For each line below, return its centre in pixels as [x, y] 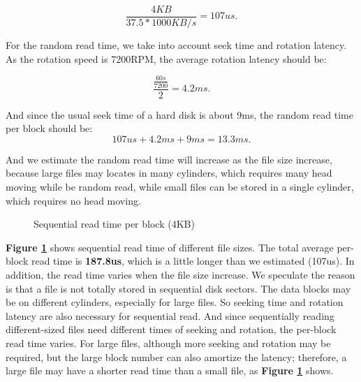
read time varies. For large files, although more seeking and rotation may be [168, 343]
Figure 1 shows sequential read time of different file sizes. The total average [170, 247]
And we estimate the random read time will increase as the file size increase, [169, 159]
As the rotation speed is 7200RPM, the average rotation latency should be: [166, 58]
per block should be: [49, 128]
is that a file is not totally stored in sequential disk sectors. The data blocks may [178, 288]
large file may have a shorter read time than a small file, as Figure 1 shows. [170, 370]
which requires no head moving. [73, 200]
